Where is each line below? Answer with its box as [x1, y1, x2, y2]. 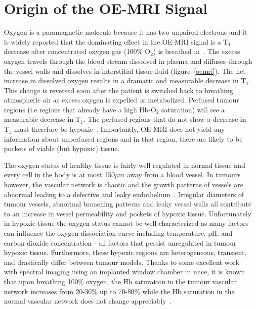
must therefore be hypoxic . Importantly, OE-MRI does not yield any [14, 124, 225, 134]
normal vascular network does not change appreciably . [4, 296, 172, 306]
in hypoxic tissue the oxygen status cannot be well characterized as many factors [4, 218, 249, 228]
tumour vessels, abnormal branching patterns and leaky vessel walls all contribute [4, 199, 252, 209]
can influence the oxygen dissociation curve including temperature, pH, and [4, 228, 233, 238]
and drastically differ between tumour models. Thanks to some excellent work [4, 257, 240, 267]
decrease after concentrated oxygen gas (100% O [4, 46, 151, 56]
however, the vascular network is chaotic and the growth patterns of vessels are [4, 179, 244, 190]
